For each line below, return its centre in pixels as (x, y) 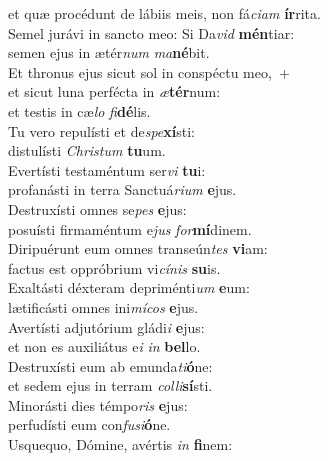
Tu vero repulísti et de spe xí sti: (101, 130)
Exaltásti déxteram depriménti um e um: (129, 287)
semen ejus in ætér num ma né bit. (109, 52)
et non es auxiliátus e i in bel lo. (104, 346)
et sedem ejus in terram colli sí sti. (110, 385)
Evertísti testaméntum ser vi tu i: (107, 169)
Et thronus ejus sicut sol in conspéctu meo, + (149, 71)
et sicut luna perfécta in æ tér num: (114, 91)
